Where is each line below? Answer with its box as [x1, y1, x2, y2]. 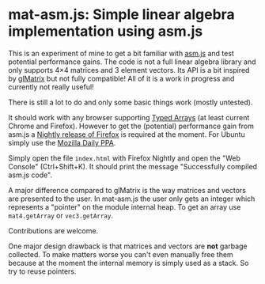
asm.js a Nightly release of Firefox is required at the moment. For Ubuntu [8, 129, 245, 139]
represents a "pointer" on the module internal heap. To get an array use [8, 202, 241, 211]
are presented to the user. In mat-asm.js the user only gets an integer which [8, 194, 256, 203]
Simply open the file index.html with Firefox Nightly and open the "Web [8, 153, 241, 163]
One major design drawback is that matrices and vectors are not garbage [8, 241, 248, 251]
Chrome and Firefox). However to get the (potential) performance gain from [8, 121, 255, 131]
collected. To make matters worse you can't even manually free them [8, 249, 233, 259]
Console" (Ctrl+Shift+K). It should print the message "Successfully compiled [8, 161, 258, 171]
